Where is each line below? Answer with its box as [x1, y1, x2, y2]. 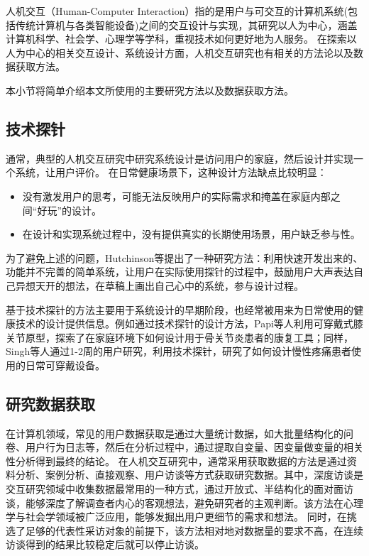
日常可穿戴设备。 [25, 357, 105, 372]
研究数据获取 [6, 392, 95, 414]
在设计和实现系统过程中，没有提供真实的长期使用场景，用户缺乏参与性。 [22, 227, 360, 241]
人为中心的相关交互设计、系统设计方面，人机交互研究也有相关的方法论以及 [6, 45, 353, 60]
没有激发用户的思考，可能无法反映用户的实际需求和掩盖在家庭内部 [22, 188, 331, 203]
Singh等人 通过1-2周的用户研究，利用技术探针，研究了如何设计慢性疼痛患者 [6, 344, 351, 359]
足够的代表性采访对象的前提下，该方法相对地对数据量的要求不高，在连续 [25, 523, 363, 538]
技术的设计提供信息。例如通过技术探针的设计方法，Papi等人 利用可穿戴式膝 [15, 316, 363, 331]
